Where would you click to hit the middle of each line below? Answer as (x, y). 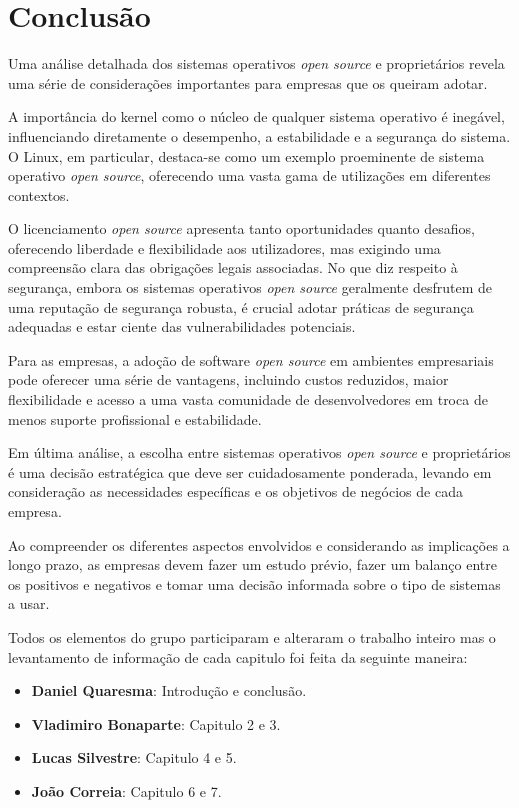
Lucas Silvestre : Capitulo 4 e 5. (134, 757)
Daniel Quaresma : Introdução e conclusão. (169, 690)
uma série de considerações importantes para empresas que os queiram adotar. (248, 82)
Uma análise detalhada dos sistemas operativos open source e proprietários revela (256, 63)
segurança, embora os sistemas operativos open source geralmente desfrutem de (250, 287)
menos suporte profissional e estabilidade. (135, 418)
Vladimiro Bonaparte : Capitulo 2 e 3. (156, 723)
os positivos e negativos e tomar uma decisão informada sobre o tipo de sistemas (254, 583)
